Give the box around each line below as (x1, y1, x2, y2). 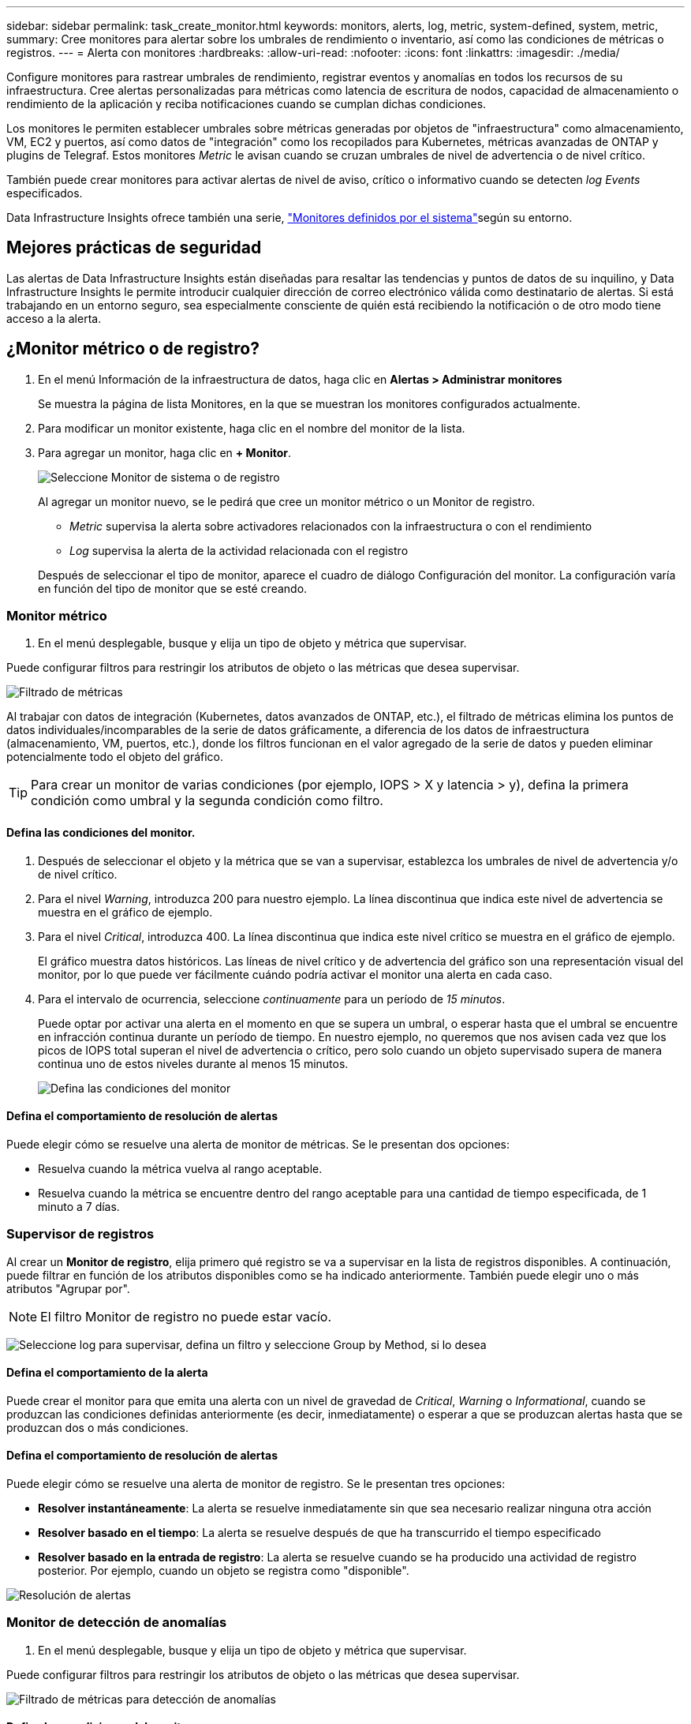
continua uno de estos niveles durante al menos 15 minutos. (38, 1056, 349, 1070)
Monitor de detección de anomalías (6, 1614, 227, 1631)
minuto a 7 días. (38, 1199, 120, 1213)
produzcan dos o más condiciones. (6, 1420, 189, 1434)
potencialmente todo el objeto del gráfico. (6, 750, 224, 764)
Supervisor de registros (6, 1226, 155, 1242)
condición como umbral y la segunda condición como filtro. (31, 793, 383, 809)
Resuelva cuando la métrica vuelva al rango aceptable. (38, 1161, 323, 1175)
